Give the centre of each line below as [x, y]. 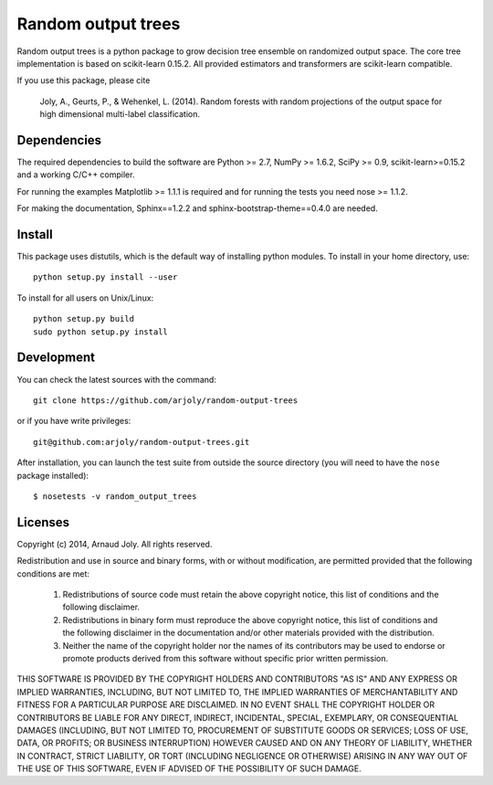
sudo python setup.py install [101, 332]
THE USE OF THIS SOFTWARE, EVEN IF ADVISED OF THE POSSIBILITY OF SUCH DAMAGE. [189, 769]
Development [56, 358]
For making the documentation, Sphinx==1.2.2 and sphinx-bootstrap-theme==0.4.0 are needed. [197, 208]
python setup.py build [84, 319]
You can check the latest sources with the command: [116, 379]
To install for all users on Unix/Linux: [85, 298]
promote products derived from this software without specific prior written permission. [226, 658]
